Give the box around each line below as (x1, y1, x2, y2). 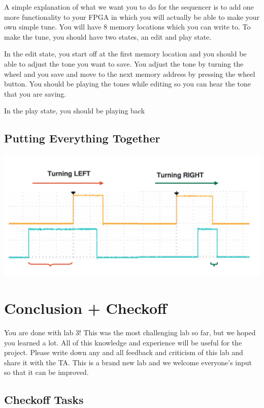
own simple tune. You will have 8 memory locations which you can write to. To (4, 21, 251, 32)
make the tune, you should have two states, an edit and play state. (4, 31, 212, 42)
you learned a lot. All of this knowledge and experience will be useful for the (4, 337, 242, 347)
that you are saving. (4, 88, 67, 99)
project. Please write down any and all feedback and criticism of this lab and (4, 347, 243, 358)
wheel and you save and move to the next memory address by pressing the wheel (4, 68, 255, 79)
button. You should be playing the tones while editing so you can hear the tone (4, 78, 251, 89)
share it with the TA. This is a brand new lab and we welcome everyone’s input (4, 357, 252, 367)
